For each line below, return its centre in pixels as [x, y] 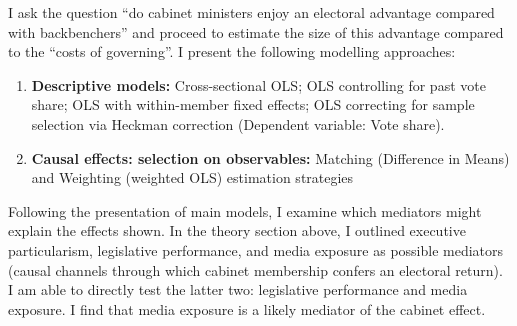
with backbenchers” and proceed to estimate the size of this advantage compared [256, 31]
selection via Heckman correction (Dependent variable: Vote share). [238, 123]
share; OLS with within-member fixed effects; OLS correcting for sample [253, 104]
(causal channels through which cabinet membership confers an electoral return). [255, 269]
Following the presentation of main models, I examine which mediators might [245, 210]
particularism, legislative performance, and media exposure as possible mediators [256, 249]
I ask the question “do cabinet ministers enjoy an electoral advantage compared [251, 12]
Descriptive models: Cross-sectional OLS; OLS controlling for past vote [258, 84]
